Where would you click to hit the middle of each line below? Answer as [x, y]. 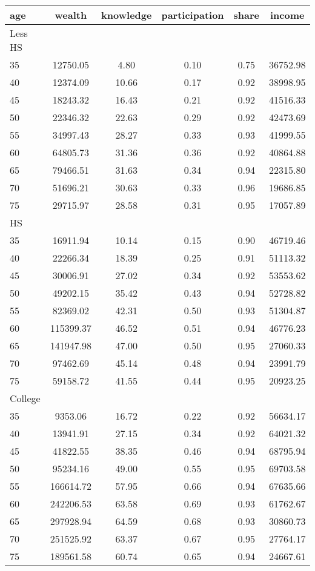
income [287, 15]
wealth [71, 15]
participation [193, 15]
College [25, 398]
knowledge [127, 15]
